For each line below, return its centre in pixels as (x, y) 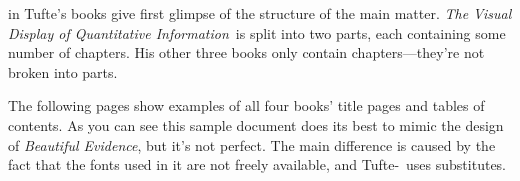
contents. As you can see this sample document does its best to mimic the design (256, 124)
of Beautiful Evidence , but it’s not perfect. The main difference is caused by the (252, 144)
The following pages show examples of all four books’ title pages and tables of (246, 105)
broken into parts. (63, 71)
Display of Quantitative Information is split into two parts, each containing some (257, 32)
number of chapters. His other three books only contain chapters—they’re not (246, 52)
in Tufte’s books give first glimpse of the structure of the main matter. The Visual (260, 13)
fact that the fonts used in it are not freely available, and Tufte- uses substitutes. (257, 164)
